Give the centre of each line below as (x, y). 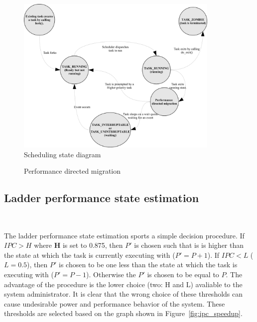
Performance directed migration (72, 171)
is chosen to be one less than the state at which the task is (148, 265)
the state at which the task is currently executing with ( (90, 255)
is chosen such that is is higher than (189, 245)
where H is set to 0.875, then (78, 245)
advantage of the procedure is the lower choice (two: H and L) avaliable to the (123, 284)
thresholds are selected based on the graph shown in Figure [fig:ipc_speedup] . (123, 313)
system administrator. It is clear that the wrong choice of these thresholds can (124, 294)
